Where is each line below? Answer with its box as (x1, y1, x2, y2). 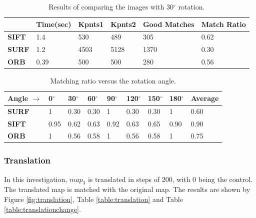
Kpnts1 (78, 18, 104, 29)
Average (190, 92, 219, 103)
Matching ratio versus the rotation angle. (50, 75, 176, 86)
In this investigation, (4, 173, 67, 184)
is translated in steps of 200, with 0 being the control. (87, 173, 252, 184)
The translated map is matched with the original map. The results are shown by (4, 184, 250, 194)
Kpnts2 (110, 18, 136, 29)
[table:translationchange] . (4, 203, 81, 214)
